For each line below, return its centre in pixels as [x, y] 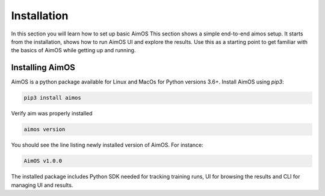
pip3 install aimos [52, 98]
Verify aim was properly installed [52, 114]
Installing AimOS [43, 68]
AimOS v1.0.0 [43, 161]
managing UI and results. [42, 185]
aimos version [45, 130]
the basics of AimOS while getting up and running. [73, 51]
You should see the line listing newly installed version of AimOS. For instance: [107, 145]
